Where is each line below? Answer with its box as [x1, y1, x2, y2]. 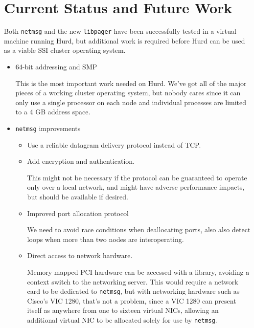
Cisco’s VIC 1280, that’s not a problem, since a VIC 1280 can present [27, 295, 236, 306]
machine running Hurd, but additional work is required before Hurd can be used [4, 35, 245, 45]
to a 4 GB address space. [15, 107, 91, 117]
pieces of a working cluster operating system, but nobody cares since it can [15, 87, 241, 98]
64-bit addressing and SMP [15, 61, 97, 71]
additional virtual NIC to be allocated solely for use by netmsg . [27, 314, 217, 325]
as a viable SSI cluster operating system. [4, 45, 126, 55]
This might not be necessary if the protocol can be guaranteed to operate [27, 172, 247, 182]
